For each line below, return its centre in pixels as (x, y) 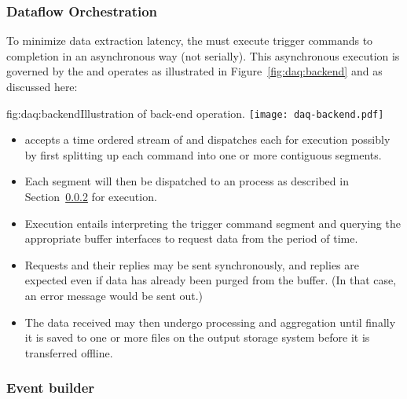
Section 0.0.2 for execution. (91, 197)
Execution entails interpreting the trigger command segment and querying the (213, 223)
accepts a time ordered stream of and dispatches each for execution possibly (207, 139)
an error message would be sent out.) (114, 295)
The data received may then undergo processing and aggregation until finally (210, 322)
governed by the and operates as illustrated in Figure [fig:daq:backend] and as (194, 71)
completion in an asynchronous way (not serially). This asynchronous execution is (203, 55)
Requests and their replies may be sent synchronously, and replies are (192, 264)
